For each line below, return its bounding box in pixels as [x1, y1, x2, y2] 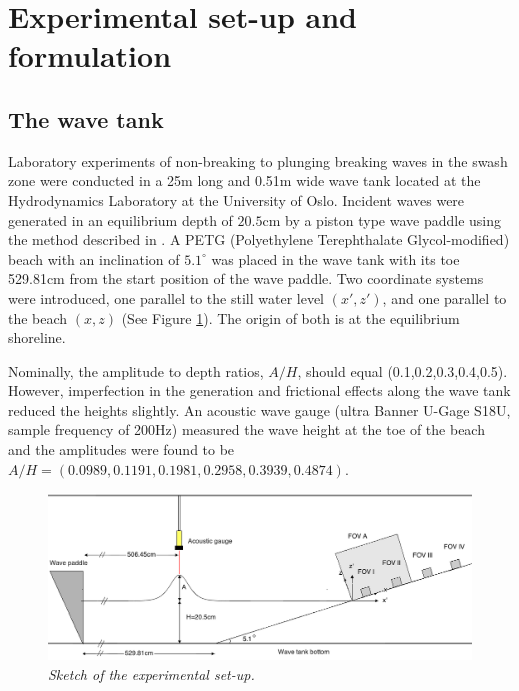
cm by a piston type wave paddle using [262, 209, 501, 230]
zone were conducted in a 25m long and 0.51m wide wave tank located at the [8, 170, 481, 191]
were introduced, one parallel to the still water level [8, 287, 324, 308]
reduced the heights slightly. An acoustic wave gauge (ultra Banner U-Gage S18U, [8, 399, 511, 420]
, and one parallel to [382, 287, 507, 308]
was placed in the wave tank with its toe [211, 248, 460, 269]
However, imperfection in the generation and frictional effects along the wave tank [8, 380, 511, 401]
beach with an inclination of [8, 248, 180, 269]
